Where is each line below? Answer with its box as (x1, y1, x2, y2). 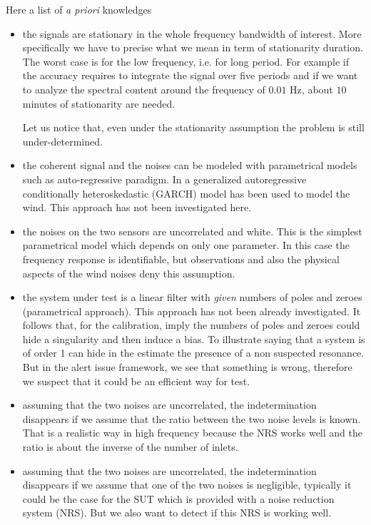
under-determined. (22, 133, 103, 148)
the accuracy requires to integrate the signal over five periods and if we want (22, 68, 358, 83)
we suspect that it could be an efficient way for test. (22, 373, 250, 388)
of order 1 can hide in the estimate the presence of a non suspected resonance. (22, 345, 365, 360)
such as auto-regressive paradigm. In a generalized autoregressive (22, 171, 307, 186)
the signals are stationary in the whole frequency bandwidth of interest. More (22, 26, 362, 41)
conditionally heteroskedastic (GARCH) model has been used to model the (22, 185, 350, 200)
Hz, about (290, 81, 333, 96)
